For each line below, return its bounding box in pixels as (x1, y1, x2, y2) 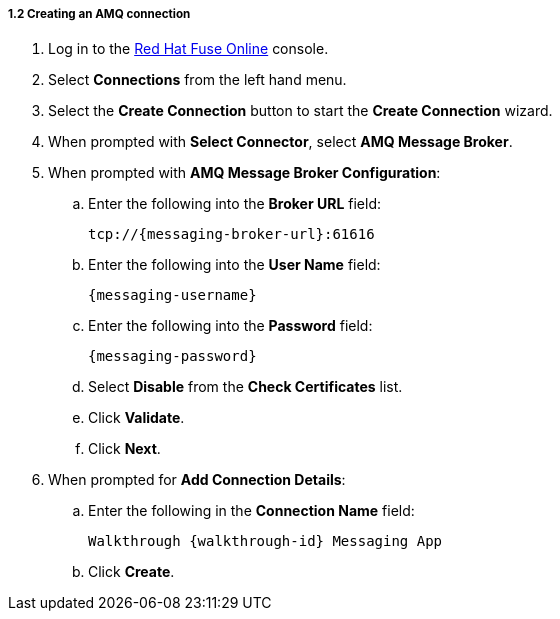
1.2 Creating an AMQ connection (8, 7, 191, 21)
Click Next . (88, 440, 161, 458)
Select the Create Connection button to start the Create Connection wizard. (48, 102, 553, 120)
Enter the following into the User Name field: (88, 256, 381, 274)
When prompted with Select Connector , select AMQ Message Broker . (48, 133, 513, 151)
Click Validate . (88, 409, 185, 427)
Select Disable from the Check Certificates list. (88, 378, 403, 396)
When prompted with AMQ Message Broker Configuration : (48, 164, 441, 182)
